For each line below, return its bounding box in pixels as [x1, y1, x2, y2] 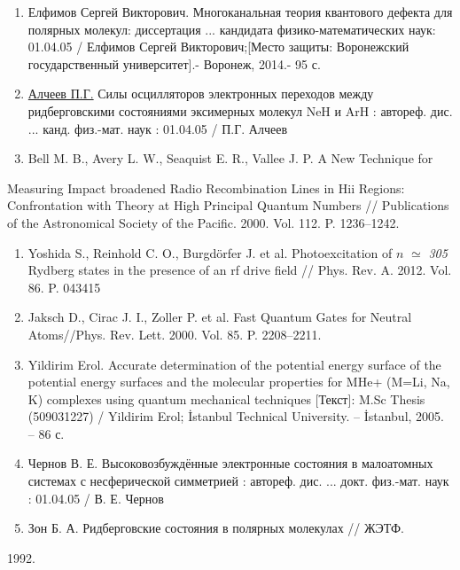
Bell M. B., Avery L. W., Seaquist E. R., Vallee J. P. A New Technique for [27, 149, 433, 168]
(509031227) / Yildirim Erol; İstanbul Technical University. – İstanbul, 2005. [27, 407, 444, 426]
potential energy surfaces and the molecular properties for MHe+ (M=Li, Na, [27, 372, 450, 391]
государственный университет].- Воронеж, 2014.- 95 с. [27, 54, 321, 73]
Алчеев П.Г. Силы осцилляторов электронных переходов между [27, 84, 374, 103]
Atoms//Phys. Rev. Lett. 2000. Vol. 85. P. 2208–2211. [27, 324, 322, 343]
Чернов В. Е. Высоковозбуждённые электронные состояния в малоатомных [27, 454, 433, 472]
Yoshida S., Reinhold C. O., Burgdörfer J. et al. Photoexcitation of [27, 243, 393, 262]
